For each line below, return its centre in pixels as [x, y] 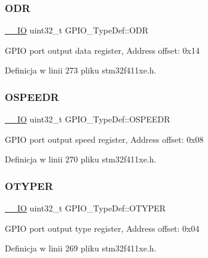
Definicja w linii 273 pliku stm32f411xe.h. [81, 70]
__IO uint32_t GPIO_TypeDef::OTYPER [85, 208]
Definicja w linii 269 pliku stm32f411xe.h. [81, 248]
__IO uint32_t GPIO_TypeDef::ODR [77, 30]
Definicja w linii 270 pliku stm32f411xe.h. [81, 159]
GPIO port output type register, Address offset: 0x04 [102, 228]
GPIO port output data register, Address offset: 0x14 [102, 50]
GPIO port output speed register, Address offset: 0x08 [104, 139]
